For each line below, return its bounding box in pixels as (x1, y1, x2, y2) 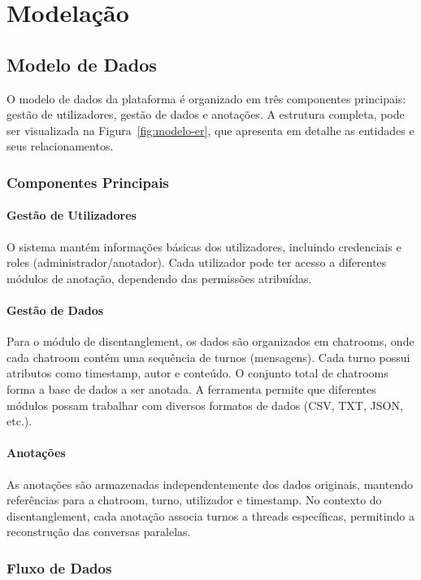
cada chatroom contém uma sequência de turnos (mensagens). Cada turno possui (7, 348, 410, 365)
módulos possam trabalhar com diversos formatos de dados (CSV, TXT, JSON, (7, 396, 403, 413)
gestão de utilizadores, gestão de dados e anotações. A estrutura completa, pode (7, 106, 405, 123)
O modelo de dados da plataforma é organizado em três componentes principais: (7, 89, 406, 107)
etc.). (7, 412, 33, 430)
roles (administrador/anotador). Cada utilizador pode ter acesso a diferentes (7, 254, 387, 271)
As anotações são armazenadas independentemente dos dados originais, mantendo (7, 475, 413, 492)
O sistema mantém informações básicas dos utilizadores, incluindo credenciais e (7, 238, 401, 255)
